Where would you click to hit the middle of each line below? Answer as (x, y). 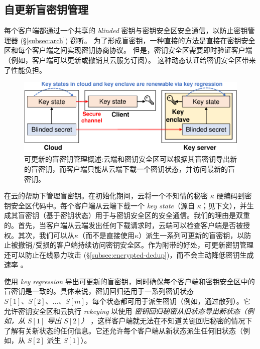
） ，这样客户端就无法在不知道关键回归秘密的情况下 (167, 321)
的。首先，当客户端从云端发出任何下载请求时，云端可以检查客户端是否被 (123, 225)
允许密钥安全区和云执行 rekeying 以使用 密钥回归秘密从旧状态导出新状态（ (125, 311)
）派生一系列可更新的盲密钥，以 (191, 235)
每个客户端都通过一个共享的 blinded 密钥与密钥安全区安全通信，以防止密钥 (126, 30)
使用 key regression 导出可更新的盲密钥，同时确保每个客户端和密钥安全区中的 (129, 281)
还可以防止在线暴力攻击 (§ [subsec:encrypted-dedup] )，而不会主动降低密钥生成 (129, 254)
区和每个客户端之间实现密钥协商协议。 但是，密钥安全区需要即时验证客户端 (128, 50)
